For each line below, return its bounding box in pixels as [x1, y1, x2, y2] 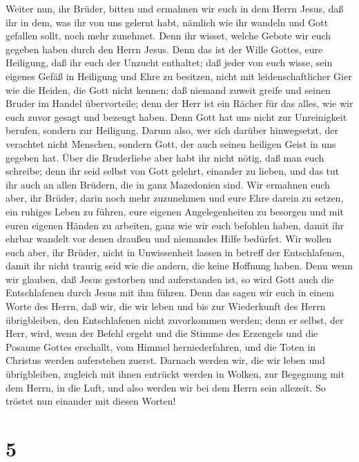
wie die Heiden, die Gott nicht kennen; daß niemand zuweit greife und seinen [6, 82, 331, 97]
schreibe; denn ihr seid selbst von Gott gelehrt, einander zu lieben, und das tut [6, 164, 340, 178]
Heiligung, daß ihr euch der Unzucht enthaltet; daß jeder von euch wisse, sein [6, 55, 333, 70]
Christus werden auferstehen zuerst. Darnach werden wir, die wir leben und [6, 353, 325, 367]
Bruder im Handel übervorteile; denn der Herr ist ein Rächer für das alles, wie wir [6, 96, 353, 110]
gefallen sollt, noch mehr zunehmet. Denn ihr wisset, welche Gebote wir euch [6, 28, 331, 43]
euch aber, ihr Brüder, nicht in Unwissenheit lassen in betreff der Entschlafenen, [6, 244, 345, 259]
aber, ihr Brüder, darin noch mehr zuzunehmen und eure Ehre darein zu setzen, [6, 191, 344, 205]
